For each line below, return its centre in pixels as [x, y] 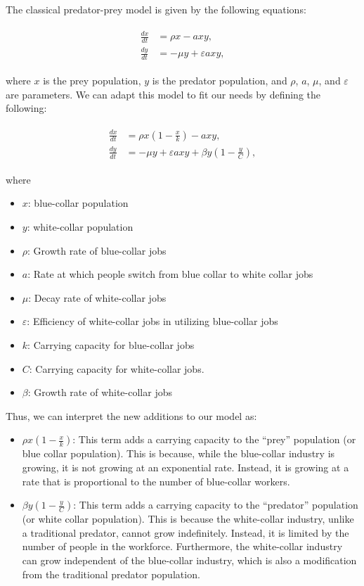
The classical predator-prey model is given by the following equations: [156, 9]
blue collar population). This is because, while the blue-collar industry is [178, 453]
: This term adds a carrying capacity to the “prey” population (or [214, 439]
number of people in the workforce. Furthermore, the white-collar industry [182, 546]
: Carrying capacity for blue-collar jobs [111, 345]
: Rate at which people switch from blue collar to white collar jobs [170, 274]
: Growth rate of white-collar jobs [100, 392]
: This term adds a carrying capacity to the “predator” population [216, 505]
